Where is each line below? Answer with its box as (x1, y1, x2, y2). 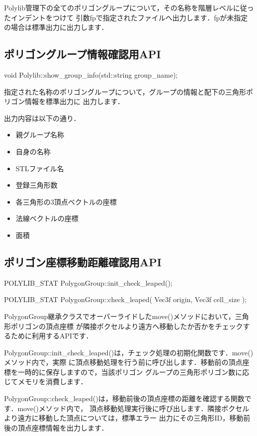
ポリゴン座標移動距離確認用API (4, 254, 162, 269)
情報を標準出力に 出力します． (24, 96, 125, 107)
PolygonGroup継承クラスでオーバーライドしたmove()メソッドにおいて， (4, 311, 235, 321)
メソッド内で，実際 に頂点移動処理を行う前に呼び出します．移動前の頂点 (4, 357, 243, 367)
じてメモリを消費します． (4, 376, 87, 387)
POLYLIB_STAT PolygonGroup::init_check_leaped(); (4, 277, 172, 288)
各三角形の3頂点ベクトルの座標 (15, 196, 117, 207)
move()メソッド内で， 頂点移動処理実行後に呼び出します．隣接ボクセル (17, 403, 250, 413)
